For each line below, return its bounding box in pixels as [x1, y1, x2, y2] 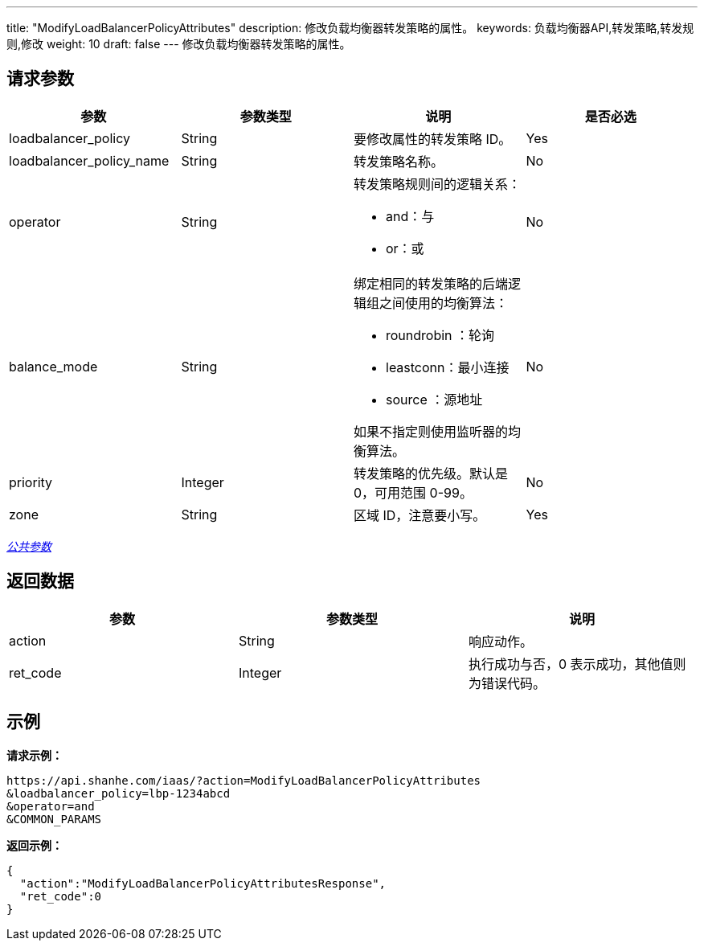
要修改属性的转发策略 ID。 [354, 130, 512, 147]
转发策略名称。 [354, 153, 444, 170]
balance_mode [9, 358, 98, 375]
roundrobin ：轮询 [386, 326, 495, 343]
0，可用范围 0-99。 [354, 484, 473, 501]
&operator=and [6, 799, 95, 813]
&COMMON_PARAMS [6, 812, 102, 826]
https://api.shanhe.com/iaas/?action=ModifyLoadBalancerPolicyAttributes [6, 773, 481, 787]
